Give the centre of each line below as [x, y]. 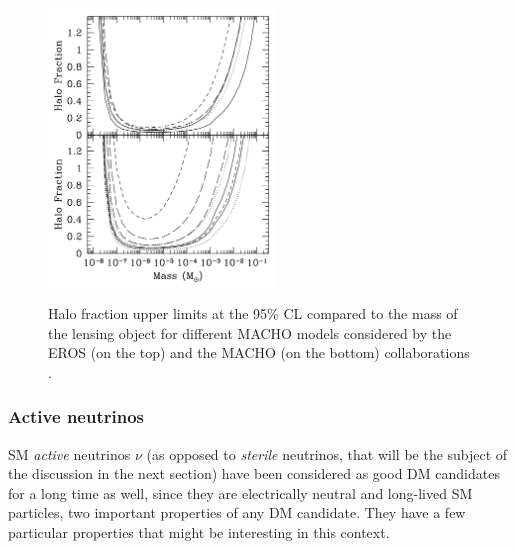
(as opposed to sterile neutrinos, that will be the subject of [327, 453]
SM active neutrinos [69, 453]
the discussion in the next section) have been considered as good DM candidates [254, 473]
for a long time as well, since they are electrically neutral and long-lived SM [240, 492]
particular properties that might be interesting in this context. [199, 531]
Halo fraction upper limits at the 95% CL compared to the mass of [253, 312]
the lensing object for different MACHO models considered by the [250, 332]
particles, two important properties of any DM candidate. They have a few [237, 512]
